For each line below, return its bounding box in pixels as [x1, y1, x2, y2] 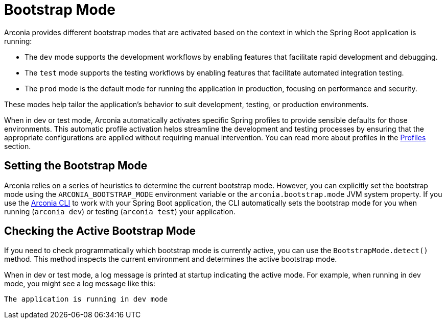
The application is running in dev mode [4, 295, 168, 304]
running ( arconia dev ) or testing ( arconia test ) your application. [4, 207, 236, 216]
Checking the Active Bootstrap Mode [4, 225, 196, 238]
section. [4, 141, 31, 151]
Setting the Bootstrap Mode [4, 159, 148, 172]
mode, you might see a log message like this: [4, 279, 156, 288]
